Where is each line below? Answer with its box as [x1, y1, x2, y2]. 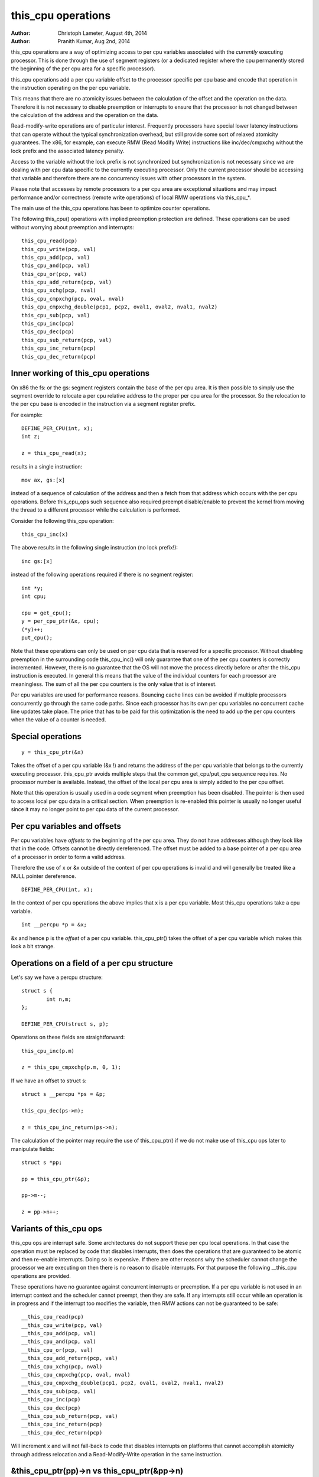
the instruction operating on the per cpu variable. [11, 84, 131, 91]
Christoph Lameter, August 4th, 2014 [57, 30, 148, 37]
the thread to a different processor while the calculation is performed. [11, 506, 180, 513]
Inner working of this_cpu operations [11, 368, 150, 378]
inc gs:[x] [21, 558, 53, 564]
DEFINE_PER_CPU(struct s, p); [21, 1020, 109, 1027]
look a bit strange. [11, 942, 56, 949]
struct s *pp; [21, 1159, 62, 1166]
